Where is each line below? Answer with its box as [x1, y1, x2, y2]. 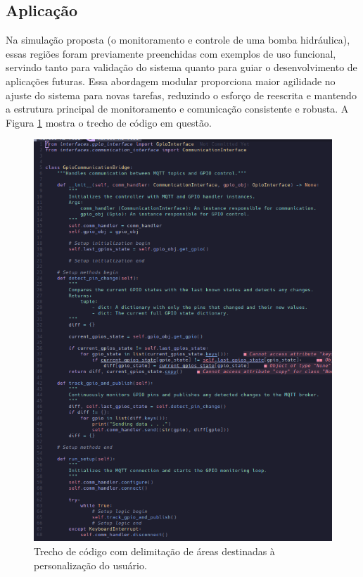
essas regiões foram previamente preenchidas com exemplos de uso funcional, [6, 46, 336, 61]
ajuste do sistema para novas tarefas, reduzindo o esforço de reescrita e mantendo [6, 87, 357, 102]
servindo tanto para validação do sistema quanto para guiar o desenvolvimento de [6, 60, 357, 75]
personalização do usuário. [34, 557, 147, 572]
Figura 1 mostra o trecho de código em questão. [6, 115, 212, 129]
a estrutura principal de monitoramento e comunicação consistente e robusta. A [6, 101, 349, 116]
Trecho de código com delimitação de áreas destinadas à [34, 544, 275, 559]
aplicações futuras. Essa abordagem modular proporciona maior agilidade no [6, 73, 336, 88]
